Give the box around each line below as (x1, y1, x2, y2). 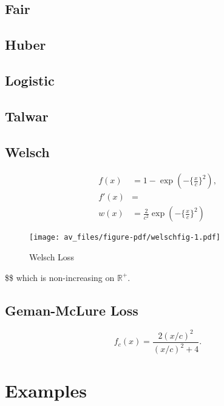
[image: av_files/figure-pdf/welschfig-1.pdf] (29, 233, 220, 242)
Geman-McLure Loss (5, 300, 138, 319)
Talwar (5, 106, 49, 125)
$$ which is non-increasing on (5, 271, 115, 283)
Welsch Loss (29, 251, 74, 263)
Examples (5, 377, 87, 402)
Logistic (5, 70, 55, 89)
